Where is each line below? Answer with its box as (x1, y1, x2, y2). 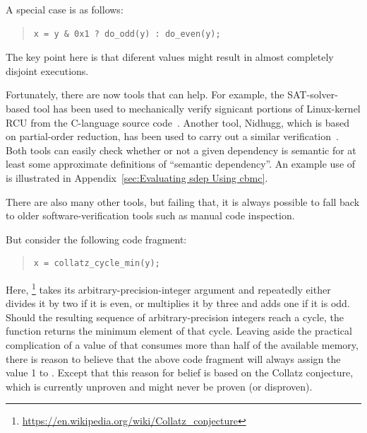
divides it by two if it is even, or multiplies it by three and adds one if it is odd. (6, 296, 350, 311)
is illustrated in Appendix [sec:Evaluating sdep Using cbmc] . (6, 170, 268, 185)
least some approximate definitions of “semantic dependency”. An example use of (6, 156, 356, 171)
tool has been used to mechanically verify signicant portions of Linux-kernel (32, 100, 361, 115)
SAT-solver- (287, 87, 338, 102)
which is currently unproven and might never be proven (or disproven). (6, 379, 313, 393)
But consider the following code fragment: (6, 231, 187, 246)
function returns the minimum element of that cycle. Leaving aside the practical (6, 323, 352, 338)
